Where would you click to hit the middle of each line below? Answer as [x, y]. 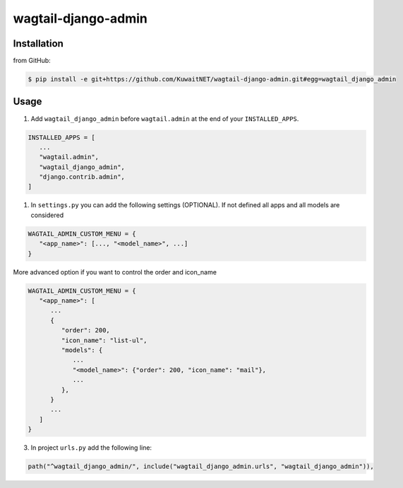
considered [47, 215]
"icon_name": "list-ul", [104, 340]
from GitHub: [32, 61]
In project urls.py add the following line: [91, 448]
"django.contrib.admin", [82, 177]
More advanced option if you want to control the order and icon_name [115, 272]
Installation [38, 43]
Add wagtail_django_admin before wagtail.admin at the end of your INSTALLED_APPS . [165, 118]
